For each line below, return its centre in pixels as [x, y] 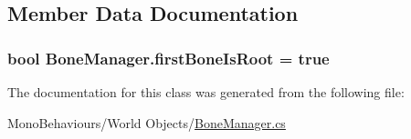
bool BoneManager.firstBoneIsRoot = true [169, 58]
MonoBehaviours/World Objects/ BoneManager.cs [147, 122]
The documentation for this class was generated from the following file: [206, 92]
